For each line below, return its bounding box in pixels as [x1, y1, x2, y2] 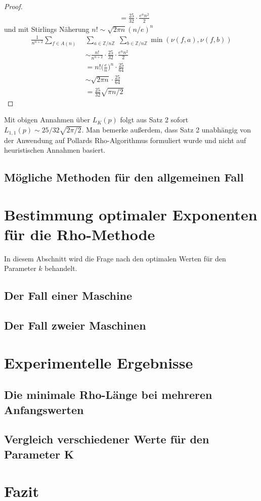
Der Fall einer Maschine [4, 288, 133, 303]
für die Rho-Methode [4, 223, 155, 244]
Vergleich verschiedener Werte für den [4, 431, 209, 447]
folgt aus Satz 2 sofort [120, 114, 189, 125]
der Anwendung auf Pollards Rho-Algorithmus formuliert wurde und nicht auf [4, 134, 246, 145]
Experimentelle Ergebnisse [4, 352, 193, 373]
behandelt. [45, 263, 77, 274]
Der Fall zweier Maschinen [4, 317, 146, 333]
